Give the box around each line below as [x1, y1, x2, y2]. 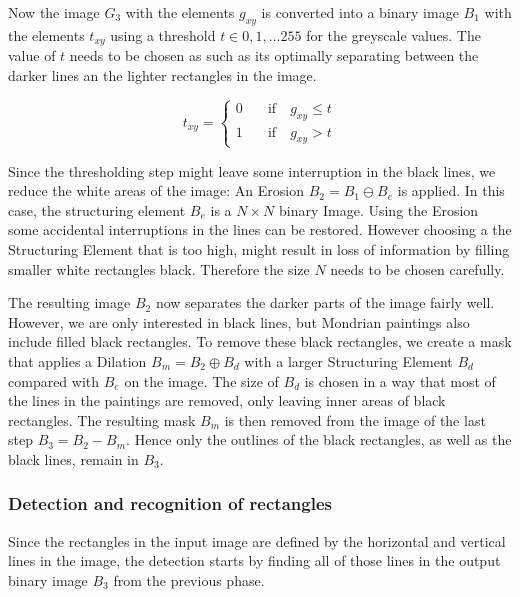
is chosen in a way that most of [304, 370, 496, 391]
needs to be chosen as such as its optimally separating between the [69, 45, 479, 66]
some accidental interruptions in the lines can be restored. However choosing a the [8, 219, 512, 240]
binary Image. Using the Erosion [278, 199, 479, 220]
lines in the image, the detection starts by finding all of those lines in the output [8, 550, 501, 571]
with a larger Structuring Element [244, 350, 453, 371]
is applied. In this [397, 180, 505, 201]
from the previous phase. [113, 569, 265, 590]
